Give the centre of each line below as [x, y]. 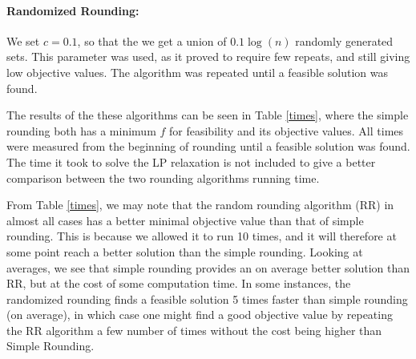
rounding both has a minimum [81, 130]
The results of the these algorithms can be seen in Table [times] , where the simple [208, 115]
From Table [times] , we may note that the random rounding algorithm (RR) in [200, 205]
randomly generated [344, 40]
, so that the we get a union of [152, 40]
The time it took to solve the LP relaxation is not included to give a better [191, 161]
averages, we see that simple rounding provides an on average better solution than [208, 267]
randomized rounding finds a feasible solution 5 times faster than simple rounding [207, 298]
